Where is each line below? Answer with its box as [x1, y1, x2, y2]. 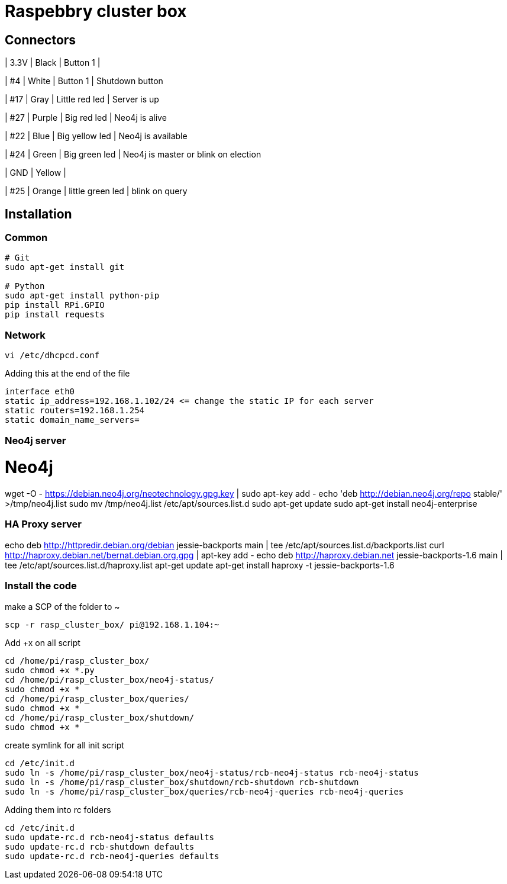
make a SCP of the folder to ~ [5, 601, 120, 612]
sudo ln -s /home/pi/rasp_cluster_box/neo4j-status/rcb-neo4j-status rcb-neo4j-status [5, 767, 419, 777]
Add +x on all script [5, 637, 80, 648]
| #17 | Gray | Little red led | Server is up [5, 94, 159, 105]
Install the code [5, 580, 77, 592]
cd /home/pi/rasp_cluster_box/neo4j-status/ [5, 674, 215, 684]
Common [5, 232, 48, 244]
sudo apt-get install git [5, 262, 125, 272]
